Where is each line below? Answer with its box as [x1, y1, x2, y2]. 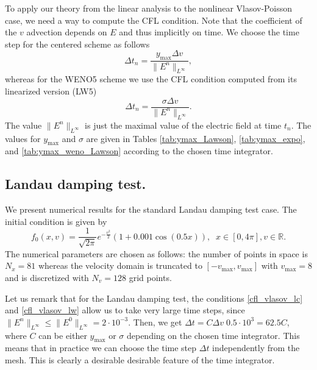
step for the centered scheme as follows [5, 37, 150, 50]
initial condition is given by [5, 215, 107, 227]
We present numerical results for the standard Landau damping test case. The [5, 203, 297, 216]
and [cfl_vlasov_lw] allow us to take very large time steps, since [5, 304, 245, 316]
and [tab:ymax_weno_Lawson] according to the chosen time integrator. [5, 144, 273, 157]
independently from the [212, 341, 300, 354]
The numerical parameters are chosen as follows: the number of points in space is [5, 247, 308, 260]
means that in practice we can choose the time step [5, 341, 197, 354]
